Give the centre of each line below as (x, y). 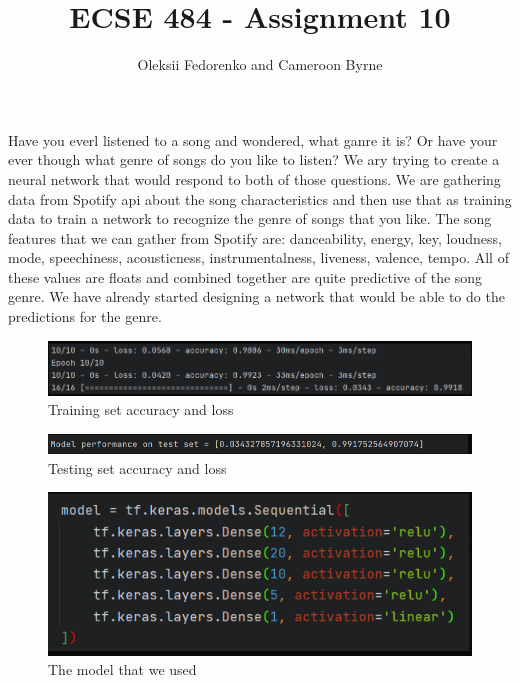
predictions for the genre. (85, 316)
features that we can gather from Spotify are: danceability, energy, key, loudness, (255, 237)
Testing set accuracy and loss (137, 467)
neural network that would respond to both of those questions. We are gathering (254, 178)
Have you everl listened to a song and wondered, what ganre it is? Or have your (253, 139)
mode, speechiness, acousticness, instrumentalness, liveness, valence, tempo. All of (258, 257)
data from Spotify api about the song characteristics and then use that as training (260, 198)
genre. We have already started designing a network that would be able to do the (256, 296)
